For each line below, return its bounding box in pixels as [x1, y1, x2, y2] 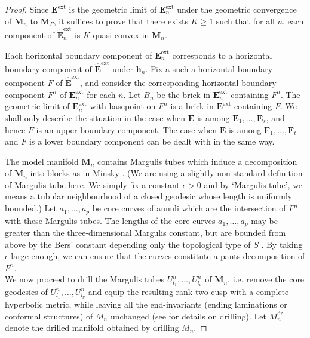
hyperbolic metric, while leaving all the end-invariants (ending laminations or [5, 298, 287, 311]
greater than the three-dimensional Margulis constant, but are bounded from [5, 226, 286, 238]
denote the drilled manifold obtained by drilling [5, 321, 179, 334]
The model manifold [5, 155, 79, 167]
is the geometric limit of [69, 3, 157, 15]
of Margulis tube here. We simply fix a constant [5, 178, 180, 190]
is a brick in [170, 100, 214, 112]
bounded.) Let [5, 202, 57, 214]
